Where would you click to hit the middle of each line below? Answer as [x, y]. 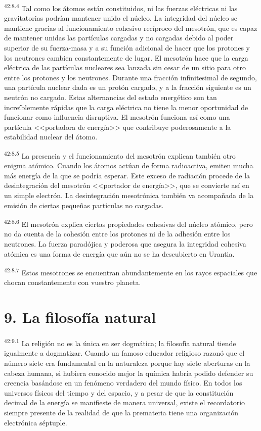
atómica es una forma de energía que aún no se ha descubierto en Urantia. [119, 253]
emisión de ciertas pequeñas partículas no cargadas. [84, 205]
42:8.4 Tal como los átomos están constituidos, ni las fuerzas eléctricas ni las [121, 7]
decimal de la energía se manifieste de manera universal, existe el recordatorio [125, 402]
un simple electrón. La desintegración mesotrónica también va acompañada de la [129, 195]
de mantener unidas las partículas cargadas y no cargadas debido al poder [119, 38]
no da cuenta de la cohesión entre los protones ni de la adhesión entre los [117, 234]
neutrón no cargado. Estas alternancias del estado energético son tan [111, 97]
